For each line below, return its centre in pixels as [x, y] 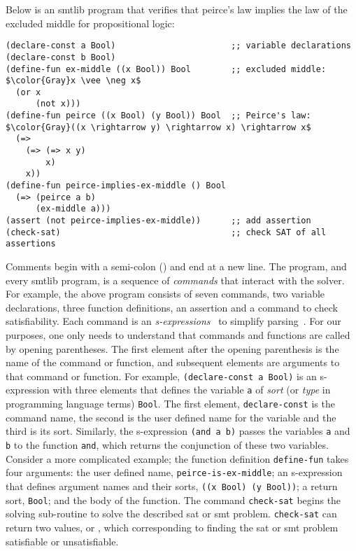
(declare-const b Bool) [61, 57]
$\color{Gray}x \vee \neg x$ [73, 81]
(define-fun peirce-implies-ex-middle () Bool [116, 186]
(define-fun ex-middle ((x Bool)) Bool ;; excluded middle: [166, 69]
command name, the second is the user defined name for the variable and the [171, 417]
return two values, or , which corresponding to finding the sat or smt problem [172, 527]
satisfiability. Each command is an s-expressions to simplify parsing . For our [173, 321]
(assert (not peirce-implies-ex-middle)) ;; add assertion [158, 221]
